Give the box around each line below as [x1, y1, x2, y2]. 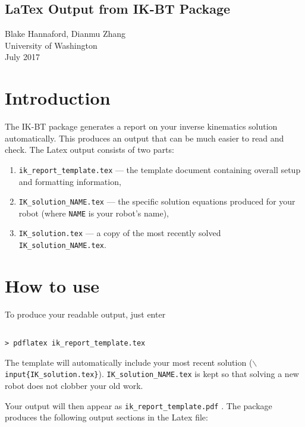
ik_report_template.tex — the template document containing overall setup [18, 163, 301, 175]
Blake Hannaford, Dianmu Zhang [5, 27, 126, 40]
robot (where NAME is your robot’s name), [18, 206, 169, 219]
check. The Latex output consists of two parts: [5, 143, 174, 156]
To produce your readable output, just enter [5, 307, 166, 320]
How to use [5, 273, 100, 297]
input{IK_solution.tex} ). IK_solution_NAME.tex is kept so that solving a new [5, 368, 299, 380]
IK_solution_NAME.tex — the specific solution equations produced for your [18, 195, 295, 208]
